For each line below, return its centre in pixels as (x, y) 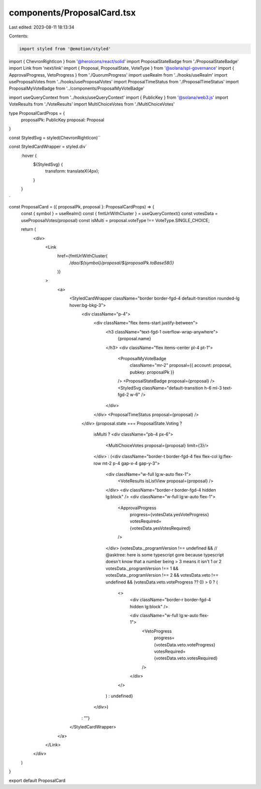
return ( (29, 229)
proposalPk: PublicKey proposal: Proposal (63, 120)
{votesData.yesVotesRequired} (160, 528)
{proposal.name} (134, 339)
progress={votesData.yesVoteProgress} (169, 514)
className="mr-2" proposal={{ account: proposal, (181, 365)
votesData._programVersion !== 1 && (142, 568)
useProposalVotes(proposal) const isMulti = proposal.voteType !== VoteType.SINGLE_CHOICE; (115, 220)
